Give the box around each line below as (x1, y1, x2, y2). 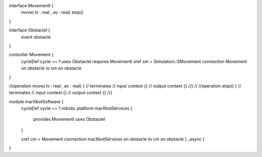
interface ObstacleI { (9, 27, 50, 33)
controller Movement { (9, 52, 54, 57)
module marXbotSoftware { (9, 99, 64, 104)
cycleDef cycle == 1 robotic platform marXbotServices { (21, 105, 133, 111)
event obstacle (21, 34, 51, 40)
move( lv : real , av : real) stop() (21, 10, 83, 15)
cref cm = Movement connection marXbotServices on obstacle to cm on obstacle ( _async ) (21, 136, 205, 142)
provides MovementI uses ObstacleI (33, 116, 105, 122)
